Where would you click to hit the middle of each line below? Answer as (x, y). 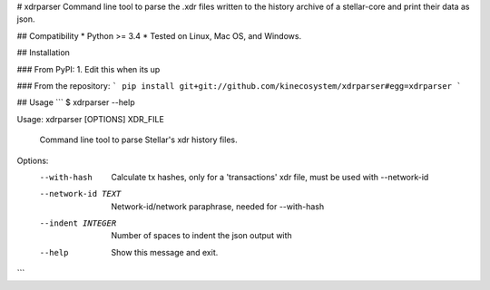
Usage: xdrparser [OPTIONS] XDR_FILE (91, 119)
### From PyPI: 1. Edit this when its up (88, 69)
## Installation (43, 53)
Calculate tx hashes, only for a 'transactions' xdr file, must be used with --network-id (270, 177)
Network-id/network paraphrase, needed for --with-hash (218, 206)
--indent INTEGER (78, 223)
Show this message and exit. (165, 252)
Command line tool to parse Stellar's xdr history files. (138, 140)
